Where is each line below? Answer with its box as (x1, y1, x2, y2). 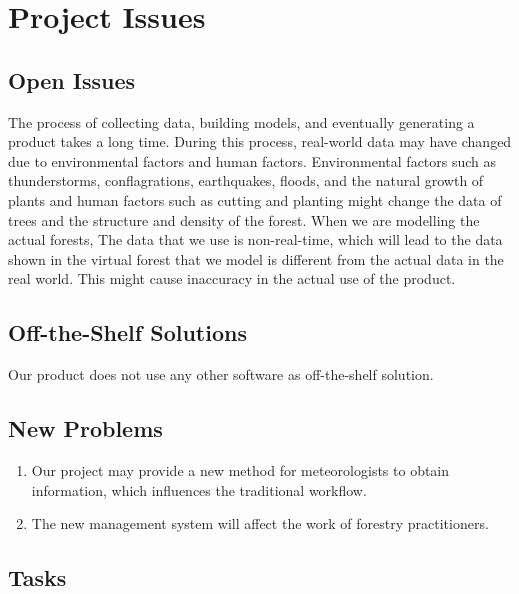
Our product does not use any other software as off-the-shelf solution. (8, 364, 434, 385)
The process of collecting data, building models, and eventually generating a (8, 111, 475, 132)
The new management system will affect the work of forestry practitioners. (31, 513, 489, 534)
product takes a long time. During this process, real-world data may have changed (8, 131, 512, 152)
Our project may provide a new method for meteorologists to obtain (31, 459, 450, 480)
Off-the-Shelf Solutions (8, 317, 247, 348)
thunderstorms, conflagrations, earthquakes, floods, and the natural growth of (8, 170, 484, 191)
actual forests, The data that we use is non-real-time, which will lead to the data (8, 229, 503, 250)
